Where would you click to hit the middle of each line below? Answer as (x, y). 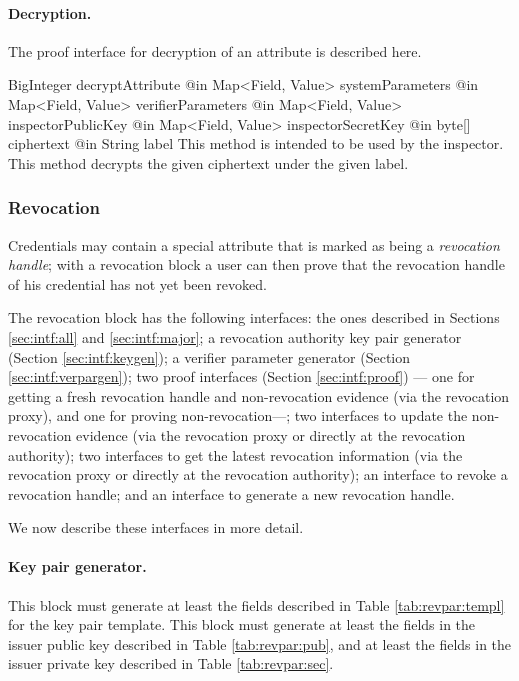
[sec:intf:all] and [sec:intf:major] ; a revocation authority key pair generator (235, 336)
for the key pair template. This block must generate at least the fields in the (242, 624)
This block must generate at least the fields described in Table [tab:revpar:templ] (256, 604)
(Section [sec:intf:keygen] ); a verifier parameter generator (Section (209, 356)
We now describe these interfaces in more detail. (156, 527)
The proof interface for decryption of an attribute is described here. (215, 50)
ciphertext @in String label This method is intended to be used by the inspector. (256, 143)
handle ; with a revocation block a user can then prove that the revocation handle (256, 264)
